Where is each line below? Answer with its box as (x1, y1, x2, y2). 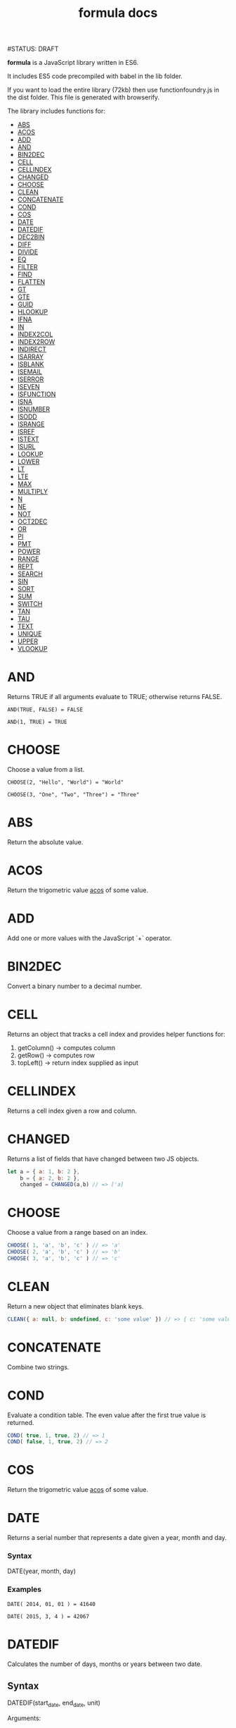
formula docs (78, 5, 158, 21)
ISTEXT (17, 435, 39, 443)
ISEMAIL (17, 368, 42, 376)
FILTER (17, 263, 38, 271)
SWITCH (17, 600, 43, 608)
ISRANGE (17, 420, 45, 428)
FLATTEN (17, 278, 46, 286)
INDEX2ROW (17, 338, 55, 346)
